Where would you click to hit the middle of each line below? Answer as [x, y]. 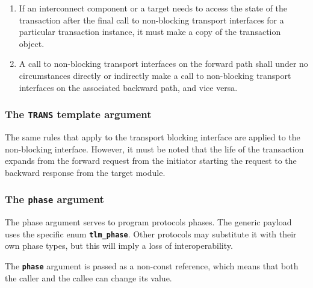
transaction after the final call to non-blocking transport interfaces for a [151, 20]
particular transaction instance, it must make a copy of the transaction [150, 32]
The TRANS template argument [78, 114]
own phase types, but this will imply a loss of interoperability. [119, 246]
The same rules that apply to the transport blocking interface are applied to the [153, 136]
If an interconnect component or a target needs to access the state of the [153, 8]
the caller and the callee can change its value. [88, 277]
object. [32, 43]
